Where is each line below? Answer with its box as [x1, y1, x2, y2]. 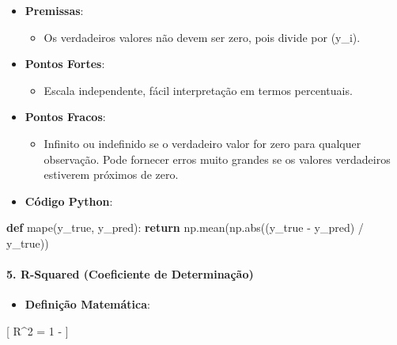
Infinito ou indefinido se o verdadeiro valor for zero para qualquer [43, 135, 361, 151]
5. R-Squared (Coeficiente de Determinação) [6, 266, 254, 282]
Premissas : [25, 2, 84, 18]
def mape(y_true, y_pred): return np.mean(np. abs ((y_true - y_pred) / [6, 219, 364, 236]
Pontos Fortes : [25, 55, 105, 72]
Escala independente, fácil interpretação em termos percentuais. [43, 82, 353, 98]
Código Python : [25, 192, 113, 209]
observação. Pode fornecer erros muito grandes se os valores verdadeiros [43, 150, 391, 167]
